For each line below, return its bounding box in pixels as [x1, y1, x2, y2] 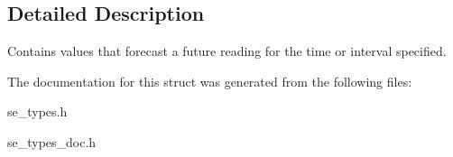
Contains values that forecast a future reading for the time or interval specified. [7, 42, 447, 60]
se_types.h [7, 102, 68, 121]
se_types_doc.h [7, 132, 97, 151]
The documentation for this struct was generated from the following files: [7, 71, 412, 90]
